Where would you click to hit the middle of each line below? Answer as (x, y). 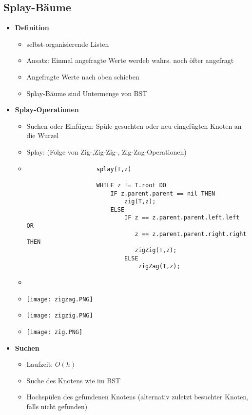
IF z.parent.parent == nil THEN (163, 193)
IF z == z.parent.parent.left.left (182, 218)
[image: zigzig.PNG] (60, 316)
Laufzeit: (40, 364)
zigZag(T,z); (159, 267)
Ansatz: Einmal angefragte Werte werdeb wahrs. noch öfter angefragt (130, 60)
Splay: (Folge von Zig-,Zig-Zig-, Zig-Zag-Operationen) (107, 151)
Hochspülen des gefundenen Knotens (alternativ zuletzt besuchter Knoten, (137, 397)
